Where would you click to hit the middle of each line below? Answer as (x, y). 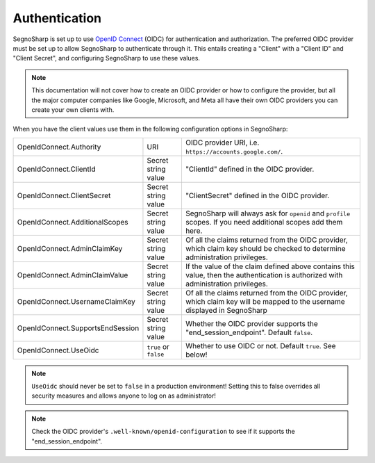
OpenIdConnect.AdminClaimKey (70, 248)
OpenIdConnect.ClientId (56, 169)
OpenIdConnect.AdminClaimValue (73, 275)
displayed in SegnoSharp (226, 310)
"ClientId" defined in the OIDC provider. (250, 169)
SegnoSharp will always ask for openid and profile (268, 213)
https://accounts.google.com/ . (234, 151)
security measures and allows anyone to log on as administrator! (124, 396)
